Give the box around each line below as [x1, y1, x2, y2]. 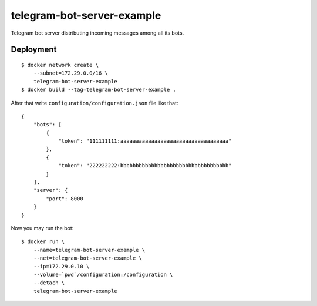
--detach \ [33, 280, 65, 286]
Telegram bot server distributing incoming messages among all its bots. [11, 29, 184, 36]
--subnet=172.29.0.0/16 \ [33, 70, 109, 76]
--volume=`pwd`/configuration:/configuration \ [33, 271, 173, 278]
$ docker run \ [21, 238, 65, 245]
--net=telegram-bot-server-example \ [33, 255, 142, 261]
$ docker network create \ [21, 62, 99, 68]
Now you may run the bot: [11, 224, 74, 231]
